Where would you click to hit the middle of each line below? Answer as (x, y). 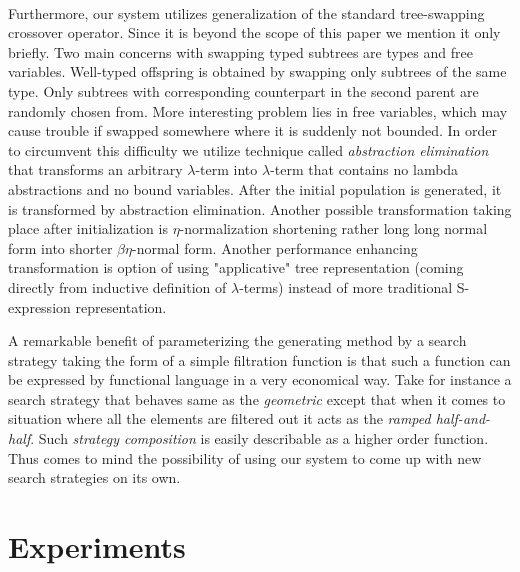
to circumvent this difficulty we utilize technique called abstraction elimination (248, 149)
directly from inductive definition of (117, 286)
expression (39, 306)
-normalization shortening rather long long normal (333, 228)
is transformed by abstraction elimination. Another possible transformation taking (260, 208)
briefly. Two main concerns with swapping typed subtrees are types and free (240, 51)
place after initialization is (88, 228)
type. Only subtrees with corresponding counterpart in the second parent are (243, 90)
